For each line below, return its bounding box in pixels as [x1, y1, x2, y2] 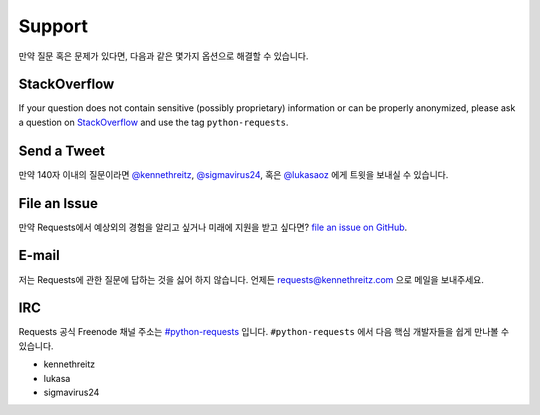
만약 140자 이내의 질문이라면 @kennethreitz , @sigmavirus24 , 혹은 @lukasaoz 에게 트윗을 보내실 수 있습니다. [18, 168, 449, 180]
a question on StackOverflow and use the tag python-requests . [18, 116, 289, 128]
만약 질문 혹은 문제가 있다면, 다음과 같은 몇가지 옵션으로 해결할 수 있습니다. [18, 50, 309, 62]
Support [18, 15, 89, 37]
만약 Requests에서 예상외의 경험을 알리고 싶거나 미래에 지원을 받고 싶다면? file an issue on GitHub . [18, 221, 408, 233]
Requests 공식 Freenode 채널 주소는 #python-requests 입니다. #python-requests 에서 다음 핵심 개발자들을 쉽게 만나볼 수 [18, 326, 510, 338]
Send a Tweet [18, 142, 105, 159]
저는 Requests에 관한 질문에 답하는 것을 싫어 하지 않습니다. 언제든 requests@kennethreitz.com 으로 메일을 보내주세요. [18, 273, 485, 285]
